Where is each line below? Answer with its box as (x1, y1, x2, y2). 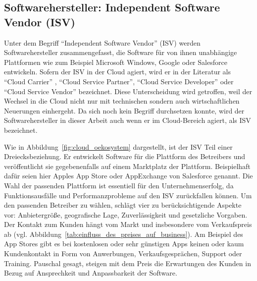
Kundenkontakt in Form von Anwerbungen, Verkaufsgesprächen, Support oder (4, 248, 242, 259)
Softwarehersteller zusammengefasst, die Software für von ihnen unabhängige (4, 47, 237, 57)
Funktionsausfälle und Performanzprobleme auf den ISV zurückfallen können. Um (4, 190, 252, 200)
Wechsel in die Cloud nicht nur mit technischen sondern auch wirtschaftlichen (4, 96, 240, 106)
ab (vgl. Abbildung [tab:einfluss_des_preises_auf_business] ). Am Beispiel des (4, 228, 243, 239)
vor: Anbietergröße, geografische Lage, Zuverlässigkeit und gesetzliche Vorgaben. (4, 209, 248, 220)
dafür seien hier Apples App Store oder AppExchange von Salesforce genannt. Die (4, 170, 253, 181)
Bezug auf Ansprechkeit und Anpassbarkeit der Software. (4, 268, 177, 278)
